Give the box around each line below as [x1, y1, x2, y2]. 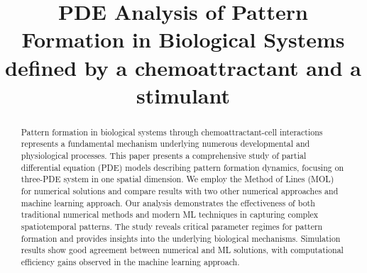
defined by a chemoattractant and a [4, 52, 361, 82]
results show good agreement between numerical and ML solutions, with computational [21, 244, 344, 256]
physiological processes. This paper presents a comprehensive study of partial [21, 150, 307, 162]
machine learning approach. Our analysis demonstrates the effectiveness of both [21, 196, 315, 208]
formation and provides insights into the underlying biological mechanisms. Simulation [21, 232, 341, 244]
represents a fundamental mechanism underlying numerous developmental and [21, 138, 310, 150]
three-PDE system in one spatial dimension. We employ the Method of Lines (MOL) [21, 173, 334, 185]
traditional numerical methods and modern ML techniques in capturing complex [21, 208, 319, 221]
